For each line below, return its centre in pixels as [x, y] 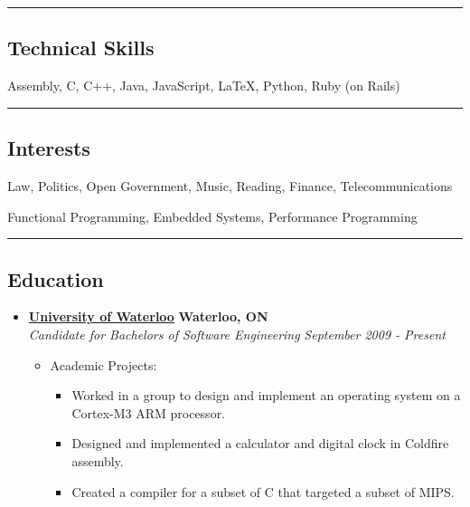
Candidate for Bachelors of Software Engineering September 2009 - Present [237, 334]
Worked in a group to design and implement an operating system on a [266, 395]
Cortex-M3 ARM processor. [149, 412]
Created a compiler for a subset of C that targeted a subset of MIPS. [263, 491]
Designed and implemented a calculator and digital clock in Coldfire [260, 443]
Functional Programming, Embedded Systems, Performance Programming [212, 216]
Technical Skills [81, 48]
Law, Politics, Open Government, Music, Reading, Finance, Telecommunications [230, 186]
